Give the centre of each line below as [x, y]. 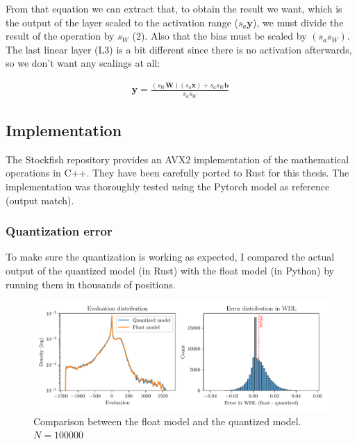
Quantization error [59, 231]
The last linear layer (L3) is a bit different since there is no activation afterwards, [179, 49]
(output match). [40, 200]
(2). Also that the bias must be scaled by [219, 36]
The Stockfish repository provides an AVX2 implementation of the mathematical [177, 159]
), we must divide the [298, 22]
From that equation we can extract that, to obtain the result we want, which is [174, 8]
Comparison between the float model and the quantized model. [167, 421]
